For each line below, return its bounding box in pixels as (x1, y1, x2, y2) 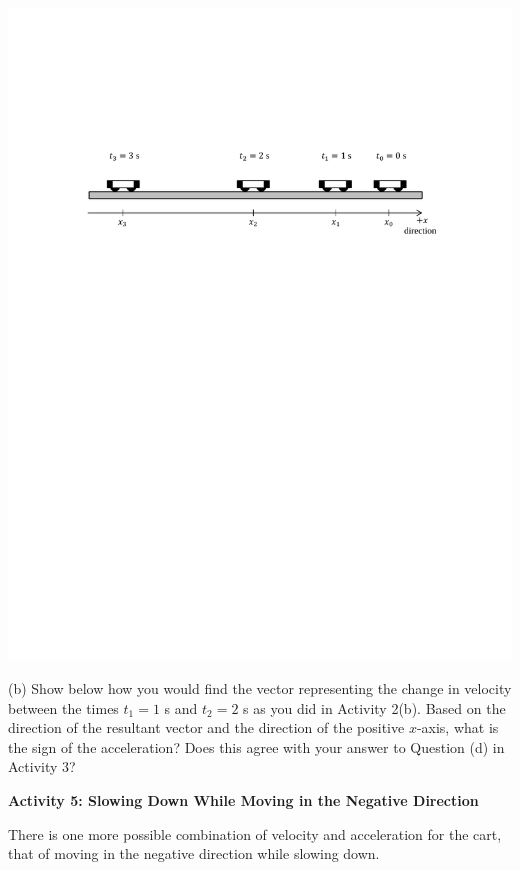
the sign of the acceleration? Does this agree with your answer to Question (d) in (8, 736, 505, 757)
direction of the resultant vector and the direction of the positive (8, 717, 405, 738)
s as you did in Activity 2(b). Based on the (243, 697, 506, 718)
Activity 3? (8, 756, 76, 777)
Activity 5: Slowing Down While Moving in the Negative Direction (8, 790, 479, 811)
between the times (8, 697, 119, 718)
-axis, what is (416, 717, 499, 738)
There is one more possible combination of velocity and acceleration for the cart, (8, 823, 502, 844)
